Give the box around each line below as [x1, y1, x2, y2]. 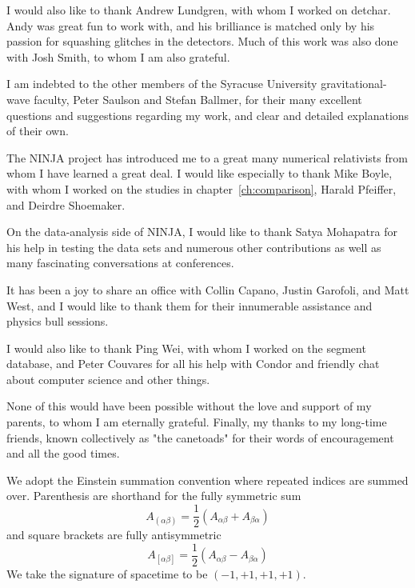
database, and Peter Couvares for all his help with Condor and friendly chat [6, 355, 380, 372]
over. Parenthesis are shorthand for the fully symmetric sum [6, 487, 301, 504]
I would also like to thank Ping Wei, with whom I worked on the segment [6, 339, 366, 356]
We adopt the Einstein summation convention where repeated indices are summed [6, 471, 409, 488]
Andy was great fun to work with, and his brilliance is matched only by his [6, 17, 375, 34]
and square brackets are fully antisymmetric [6, 526, 221, 543]
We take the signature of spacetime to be [6, 565, 208, 582]
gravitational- [321, 75, 387, 92]
